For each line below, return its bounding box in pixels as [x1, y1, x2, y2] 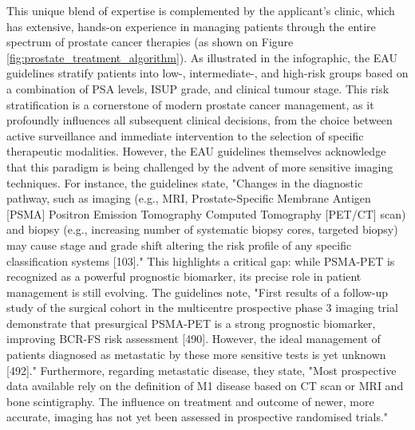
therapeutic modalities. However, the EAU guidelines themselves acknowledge [6, 143, 386, 160]
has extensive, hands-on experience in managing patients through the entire [6, 18, 376, 34]
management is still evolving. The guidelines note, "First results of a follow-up [6, 283, 389, 300]
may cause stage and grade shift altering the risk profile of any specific [6, 236, 352, 253]
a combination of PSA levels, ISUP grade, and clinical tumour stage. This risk [6, 80, 389, 97]
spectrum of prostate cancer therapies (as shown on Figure [6, 34, 294, 50]
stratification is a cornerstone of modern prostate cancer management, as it [6, 96, 374, 112]
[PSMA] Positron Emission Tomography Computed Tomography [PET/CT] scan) [6, 205, 406, 222]
